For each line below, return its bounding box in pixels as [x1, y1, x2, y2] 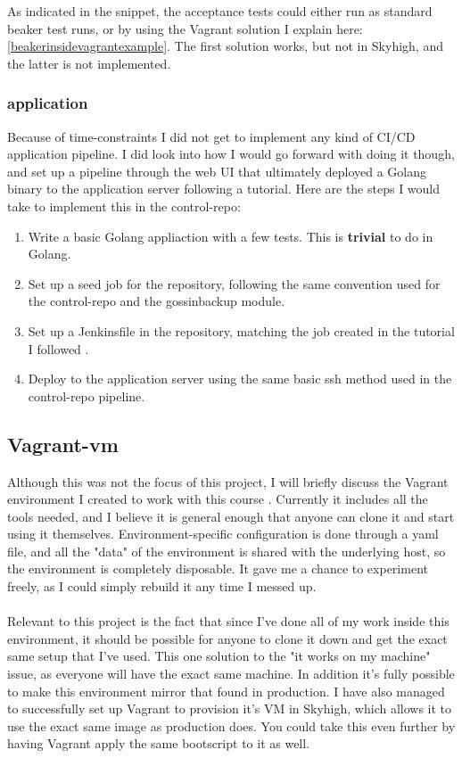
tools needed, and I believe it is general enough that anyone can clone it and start [7, 507, 455, 525]
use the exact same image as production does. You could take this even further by [7, 716, 456, 735]
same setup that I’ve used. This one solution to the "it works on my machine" [7, 647, 431, 665]
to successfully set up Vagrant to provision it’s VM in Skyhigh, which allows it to [7, 699, 452, 718]
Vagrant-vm [7, 430, 119, 457]
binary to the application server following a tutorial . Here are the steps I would [7, 179, 441, 198]
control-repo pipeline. [28, 386, 145, 405]
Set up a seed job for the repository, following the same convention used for [28, 274, 441, 292]
